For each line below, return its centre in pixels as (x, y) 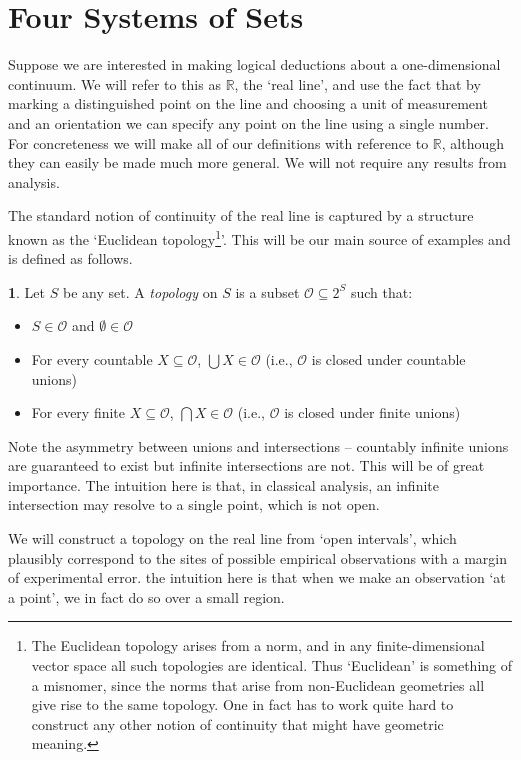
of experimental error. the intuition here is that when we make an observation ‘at (257, 577)
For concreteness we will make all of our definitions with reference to (218, 142)
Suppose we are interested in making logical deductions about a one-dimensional (254, 64)
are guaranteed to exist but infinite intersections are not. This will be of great (246, 465)
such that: (381, 291)
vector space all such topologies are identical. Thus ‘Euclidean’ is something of (272, 665)
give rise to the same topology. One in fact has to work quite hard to (242, 704)
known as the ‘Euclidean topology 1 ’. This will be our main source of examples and (259, 237)
